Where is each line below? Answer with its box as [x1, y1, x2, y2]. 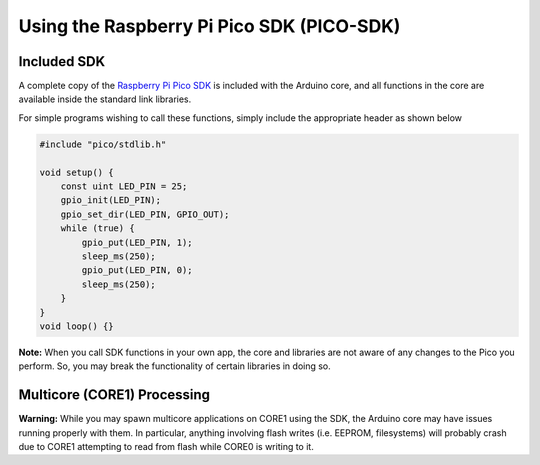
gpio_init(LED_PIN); [60, 195, 162, 206]
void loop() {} [39, 320, 114, 332]
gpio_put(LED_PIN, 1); [81, 236, 194, 248]
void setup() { [39, 166, 114, 178]
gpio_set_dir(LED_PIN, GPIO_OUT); [60, 208, 230, 220]
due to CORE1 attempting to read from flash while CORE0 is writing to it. [18, 440, 314, 452]
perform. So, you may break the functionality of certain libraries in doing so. [18, 360, 332, 372]
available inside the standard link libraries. [18, 93, 192, 105]
